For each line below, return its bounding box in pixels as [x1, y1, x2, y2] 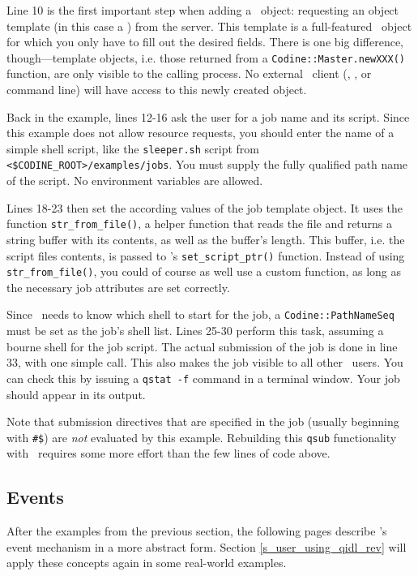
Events [6, 484, 64, 509]
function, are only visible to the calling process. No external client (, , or [6, 65, 372, 82]
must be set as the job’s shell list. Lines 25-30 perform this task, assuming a [6, 322, 384, 339]
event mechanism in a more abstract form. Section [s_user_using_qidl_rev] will [6, 538, 407, 555]
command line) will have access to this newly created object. [6, 81, 307, 98]
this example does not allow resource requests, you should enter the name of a [6, 124, 395, 141]
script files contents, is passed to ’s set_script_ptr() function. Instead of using [6, 247, 405, 264]
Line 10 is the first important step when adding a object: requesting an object [6, 2, 399, 18]
